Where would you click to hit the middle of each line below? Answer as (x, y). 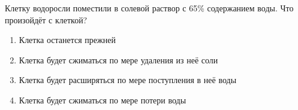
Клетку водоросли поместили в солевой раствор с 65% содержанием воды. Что (149, 8)
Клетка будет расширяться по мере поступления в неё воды (128, 80)
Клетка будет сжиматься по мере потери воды (103, 100)
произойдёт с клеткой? (46, 19)
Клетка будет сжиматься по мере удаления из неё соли (118, 59)
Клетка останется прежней (67, 40)
